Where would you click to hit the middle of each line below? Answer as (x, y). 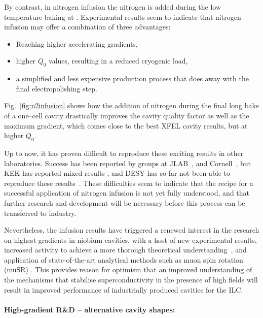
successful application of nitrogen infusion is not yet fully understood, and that (127, 193)
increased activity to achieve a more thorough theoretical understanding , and (125, 250)
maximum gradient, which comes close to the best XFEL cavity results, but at (126, 125)
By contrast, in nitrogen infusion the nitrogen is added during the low (113, 7)
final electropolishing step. (57, 88)
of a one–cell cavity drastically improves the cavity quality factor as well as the (127, 115)
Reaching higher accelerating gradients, (77, 43)
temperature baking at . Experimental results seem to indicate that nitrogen (123, 17)
